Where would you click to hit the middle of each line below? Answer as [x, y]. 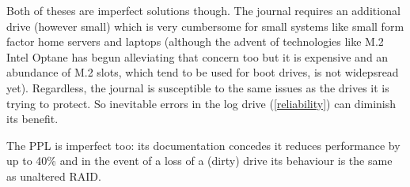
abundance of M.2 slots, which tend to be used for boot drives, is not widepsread [203, 72]
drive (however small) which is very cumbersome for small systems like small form [205, 26]
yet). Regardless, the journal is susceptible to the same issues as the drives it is [198, 87]
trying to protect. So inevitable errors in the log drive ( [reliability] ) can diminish [201, 103]
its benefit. [32, 119]
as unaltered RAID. [54, 176]
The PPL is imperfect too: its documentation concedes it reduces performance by [203, 145]
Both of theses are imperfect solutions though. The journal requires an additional [203, 10]
